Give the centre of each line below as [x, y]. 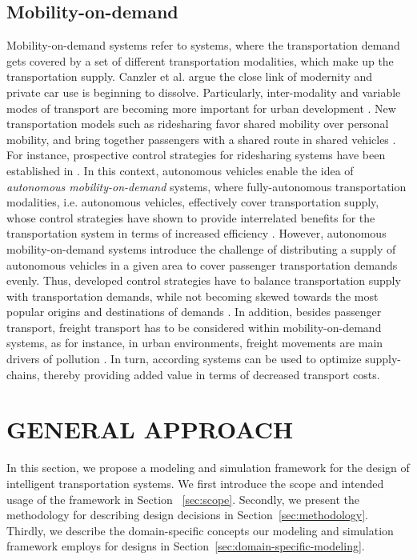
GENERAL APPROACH [150, 429]
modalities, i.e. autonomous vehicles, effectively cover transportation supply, [193, 202]
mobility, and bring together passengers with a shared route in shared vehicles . [201, 139]
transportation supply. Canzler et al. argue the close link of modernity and [190, 76]
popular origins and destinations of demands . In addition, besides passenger [194, 312]
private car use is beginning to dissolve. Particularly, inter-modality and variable [204, 92]
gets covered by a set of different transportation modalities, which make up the [200, 60]
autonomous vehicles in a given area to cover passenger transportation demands [202, 264]
